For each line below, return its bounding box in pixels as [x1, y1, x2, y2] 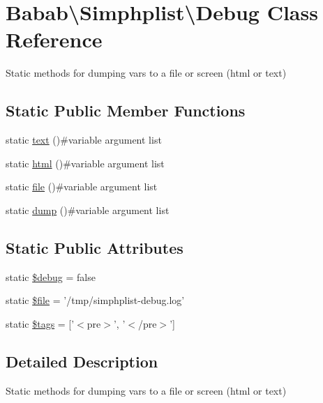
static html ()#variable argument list [6, 155, 165, 170]
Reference [6, 25, 103, 54]
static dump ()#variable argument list [6, 202, 170, 217]
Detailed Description [6, 350, 158, 372]
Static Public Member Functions [6, 100, 246, 121]
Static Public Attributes [6, 236, 183, 258]
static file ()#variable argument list [6, 179, 158, 194]
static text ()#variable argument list [6, 132, 162, 147]
